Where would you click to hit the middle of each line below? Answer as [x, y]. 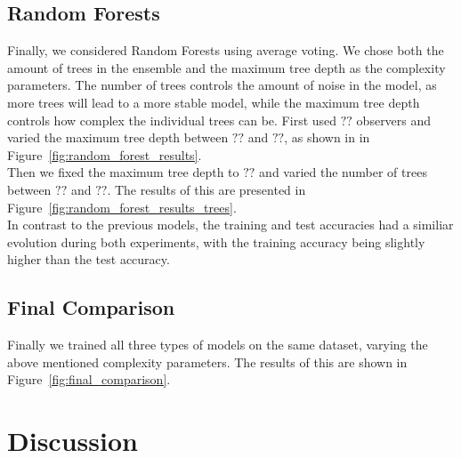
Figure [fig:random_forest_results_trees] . [122, 207]
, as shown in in [327, 137]
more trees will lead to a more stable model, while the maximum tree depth [214, 102]
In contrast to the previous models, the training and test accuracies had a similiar [230, 225]
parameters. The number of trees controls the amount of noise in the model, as [222, 85]
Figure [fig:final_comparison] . [89, 379]
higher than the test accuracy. [89, 259]
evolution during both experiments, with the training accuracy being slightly [216, 241]
